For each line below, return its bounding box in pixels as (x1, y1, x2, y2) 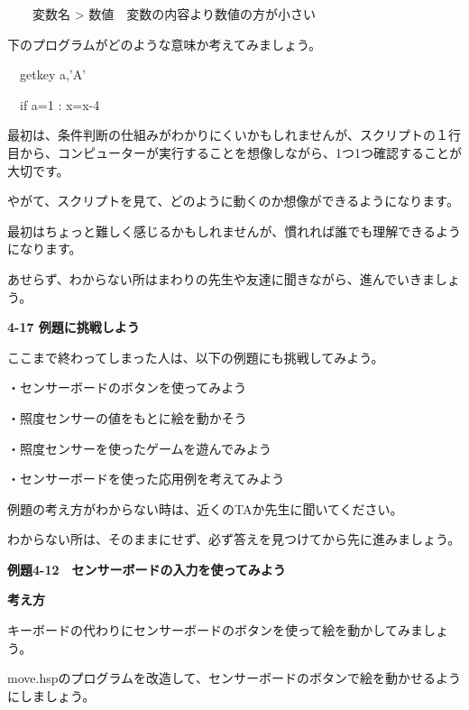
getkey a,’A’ (19, 65, 87, 84)
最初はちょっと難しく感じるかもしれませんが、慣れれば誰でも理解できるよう (7, 221, 462, 240)
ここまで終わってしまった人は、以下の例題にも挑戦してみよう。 (7, 347, 384, 366)
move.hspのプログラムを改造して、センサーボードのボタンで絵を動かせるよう (7, 669, 461, 687)
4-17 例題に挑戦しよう (7, 318, 140, 337)
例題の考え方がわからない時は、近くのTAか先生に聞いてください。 (7, 499, 403, 518)
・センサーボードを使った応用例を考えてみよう (7, 469, 285, 488)
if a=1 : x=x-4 (19, 95, 100, 114)
